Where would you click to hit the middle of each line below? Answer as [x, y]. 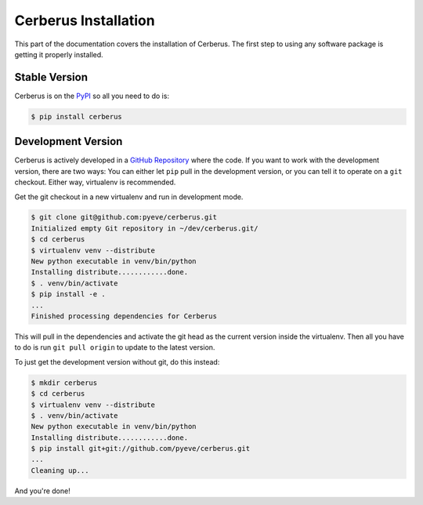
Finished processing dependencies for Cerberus [124, 316]
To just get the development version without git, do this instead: [117, 361]
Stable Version [51, 77]
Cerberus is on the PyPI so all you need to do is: [92, 96]
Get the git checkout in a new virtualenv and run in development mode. [129, 197]
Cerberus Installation [85, 20]
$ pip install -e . [68, 294]
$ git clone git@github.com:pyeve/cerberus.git [124, 217]
